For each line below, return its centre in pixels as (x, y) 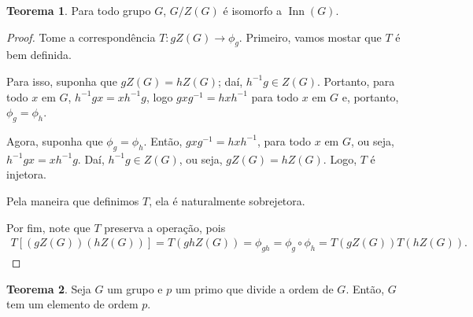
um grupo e (135, 288)
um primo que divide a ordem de (254, 288)
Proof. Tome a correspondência (81, 37)
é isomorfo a (252, 10)
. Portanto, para (356, 81)
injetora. (27, 174)
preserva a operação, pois (165, 227)
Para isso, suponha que (62, 81)
